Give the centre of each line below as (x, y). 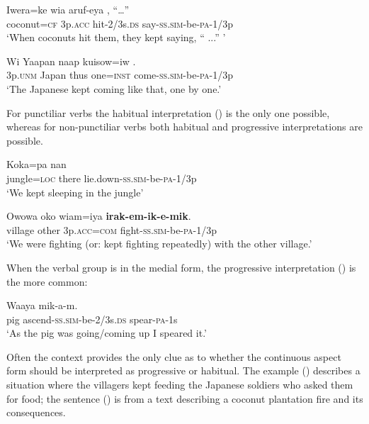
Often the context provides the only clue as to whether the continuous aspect (174, 356)
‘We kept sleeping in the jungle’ (75, 192)
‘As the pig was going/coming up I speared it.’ (107, 333)
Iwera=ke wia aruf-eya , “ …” (68, 9)
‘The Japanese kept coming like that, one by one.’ (114, 88)
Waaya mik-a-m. (42, 305)
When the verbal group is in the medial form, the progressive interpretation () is (181, 267)
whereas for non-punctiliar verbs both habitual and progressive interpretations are (184, 127)
